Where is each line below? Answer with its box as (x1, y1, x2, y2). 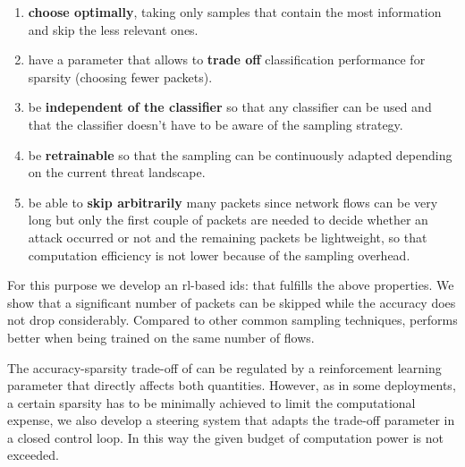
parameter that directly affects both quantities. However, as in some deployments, (7, 376, 456, 395)
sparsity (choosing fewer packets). (28, 67, 213, 86)
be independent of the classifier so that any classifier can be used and (28, 98, 432, 116)
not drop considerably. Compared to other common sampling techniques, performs (7, 310, 458, 329)
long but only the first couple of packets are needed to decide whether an (28, 210, 428, 229)
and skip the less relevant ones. (28, 20, 199, 38)
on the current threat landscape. (28, 163, 206, 182)
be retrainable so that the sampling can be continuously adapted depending (28, 145, 452, 164)
